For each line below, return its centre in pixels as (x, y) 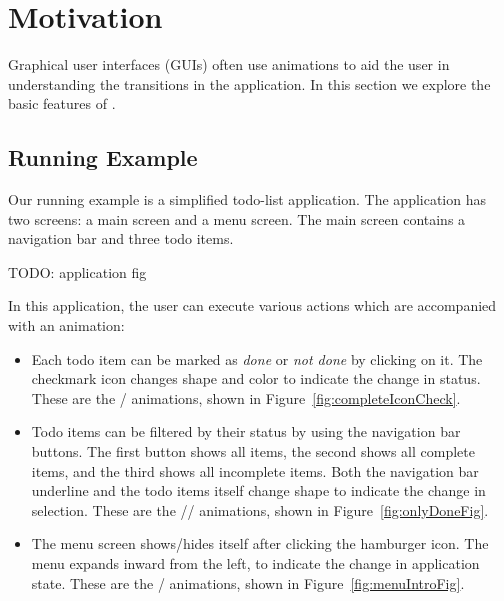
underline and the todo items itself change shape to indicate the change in (258, 490)
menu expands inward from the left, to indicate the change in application (255, 563)
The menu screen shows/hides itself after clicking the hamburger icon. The (260, 543)
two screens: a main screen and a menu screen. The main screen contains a (237, 218)
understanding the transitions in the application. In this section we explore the (249, 83)
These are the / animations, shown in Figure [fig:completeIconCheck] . (246, 397)
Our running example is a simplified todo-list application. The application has (247, 199)
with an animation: (66, 325)
